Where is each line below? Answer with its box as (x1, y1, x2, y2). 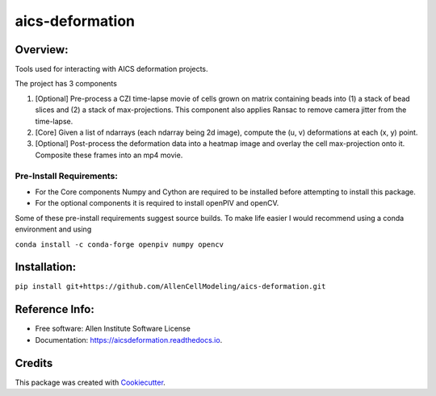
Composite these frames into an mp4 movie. (35, 150, 183, 160)
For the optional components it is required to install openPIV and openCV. (35, 198, 279, 208)
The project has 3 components (15, 79, 117, 89)
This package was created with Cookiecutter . (15, 377, 166, 387)
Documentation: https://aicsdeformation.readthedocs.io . (35, 335, 223, 344)
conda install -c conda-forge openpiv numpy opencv (15, 240, 224, 249)
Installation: (15, 261, 77, 274)
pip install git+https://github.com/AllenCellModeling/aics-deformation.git (15, 282, 326, 291)
